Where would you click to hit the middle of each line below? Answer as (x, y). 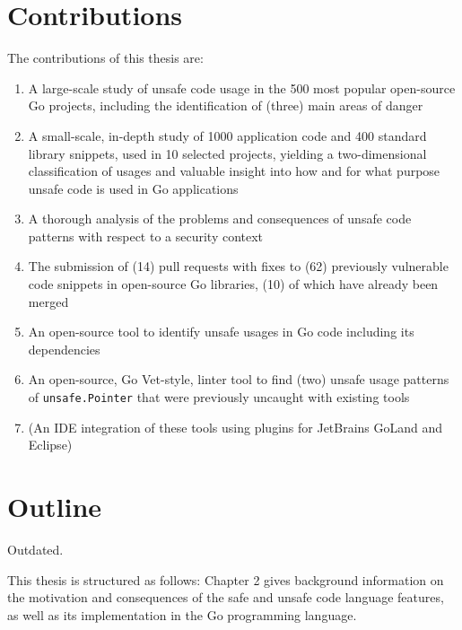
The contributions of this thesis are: (105, 58)
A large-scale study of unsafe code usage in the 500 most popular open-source (242, 87)
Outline (55, 507)
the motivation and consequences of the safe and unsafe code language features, (226, 597)
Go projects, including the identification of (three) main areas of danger (226, 105)
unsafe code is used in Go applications (133, 188)
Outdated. (35, 549)
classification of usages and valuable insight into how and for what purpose (234, 171)
